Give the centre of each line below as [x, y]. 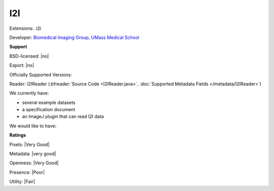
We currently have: [29, 93]
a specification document [49, 110]
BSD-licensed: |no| [29, 56]
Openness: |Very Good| [34, 163]
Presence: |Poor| [27, 172]
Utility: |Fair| [22, 181]
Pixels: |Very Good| [30, 145]
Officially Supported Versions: [41, 75]
